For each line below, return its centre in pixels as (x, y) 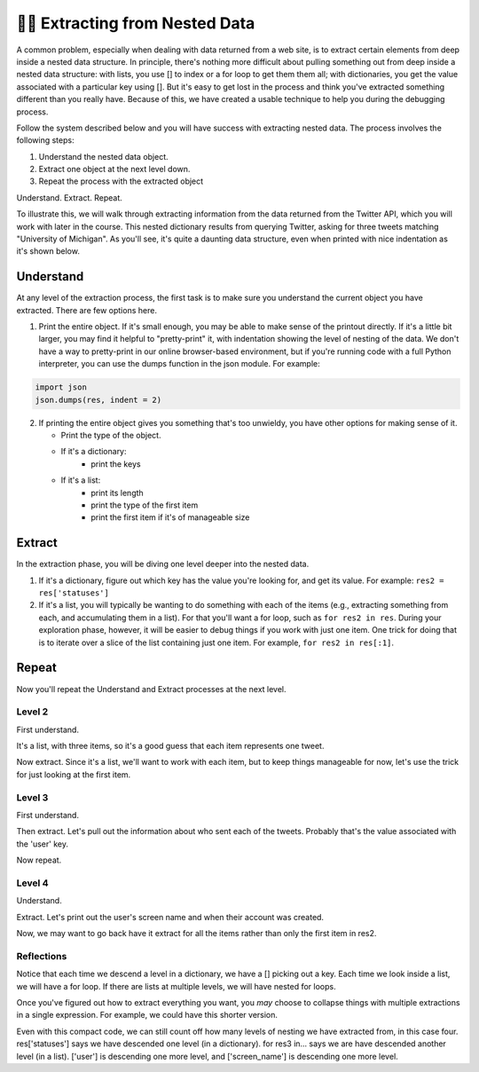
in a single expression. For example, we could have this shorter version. (147, 1015)
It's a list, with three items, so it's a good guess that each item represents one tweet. (170, 746)
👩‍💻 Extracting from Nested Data (136, 23)
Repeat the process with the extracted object (121, 181)
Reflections (42, 956)
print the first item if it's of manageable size (170, 517)
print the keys (116, 464)
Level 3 (32, 797)
